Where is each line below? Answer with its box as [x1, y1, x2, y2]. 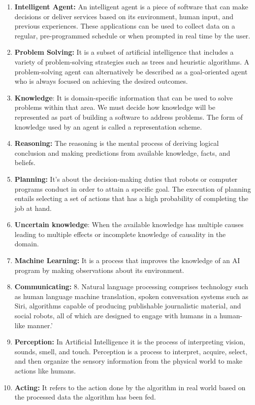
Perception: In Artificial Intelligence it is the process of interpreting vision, [14, 337, 245, 347]
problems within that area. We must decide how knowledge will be [14, 102, 216, 112]
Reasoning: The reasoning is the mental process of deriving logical [14, 138, 219, 148]
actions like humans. [14, 366, 76, 375]
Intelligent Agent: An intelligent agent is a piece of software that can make [14, 1, 248, 11]
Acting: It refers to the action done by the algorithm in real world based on [14, 382, 246, 392]
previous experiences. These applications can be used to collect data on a [14, 21, 235, 31]
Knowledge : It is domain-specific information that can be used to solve [14, 92, 233, 102]
